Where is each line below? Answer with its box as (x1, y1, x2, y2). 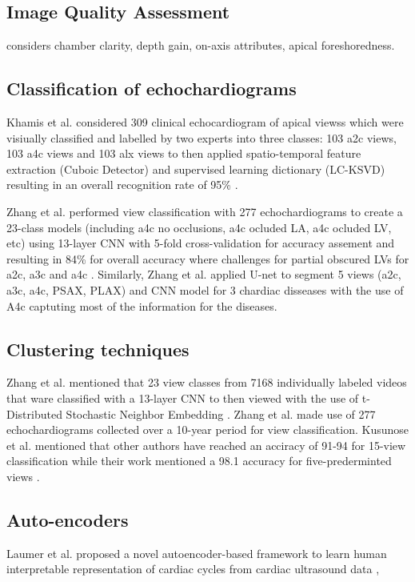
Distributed (6, 405, 62, 422)
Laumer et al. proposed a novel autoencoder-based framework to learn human (6, 544, 387, 561)
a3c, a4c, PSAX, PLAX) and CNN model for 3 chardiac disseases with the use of (6, 281, 404, 298)
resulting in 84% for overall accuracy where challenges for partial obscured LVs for (6, 250, 409, 267)
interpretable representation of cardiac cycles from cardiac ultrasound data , (6, 560, 380, 577)
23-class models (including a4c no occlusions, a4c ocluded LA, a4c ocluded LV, (6, 219, 392, 235)
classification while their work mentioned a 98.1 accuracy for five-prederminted (6, 452, 392, 469)
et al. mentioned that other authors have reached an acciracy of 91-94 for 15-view (6, 436, 406, 453)
